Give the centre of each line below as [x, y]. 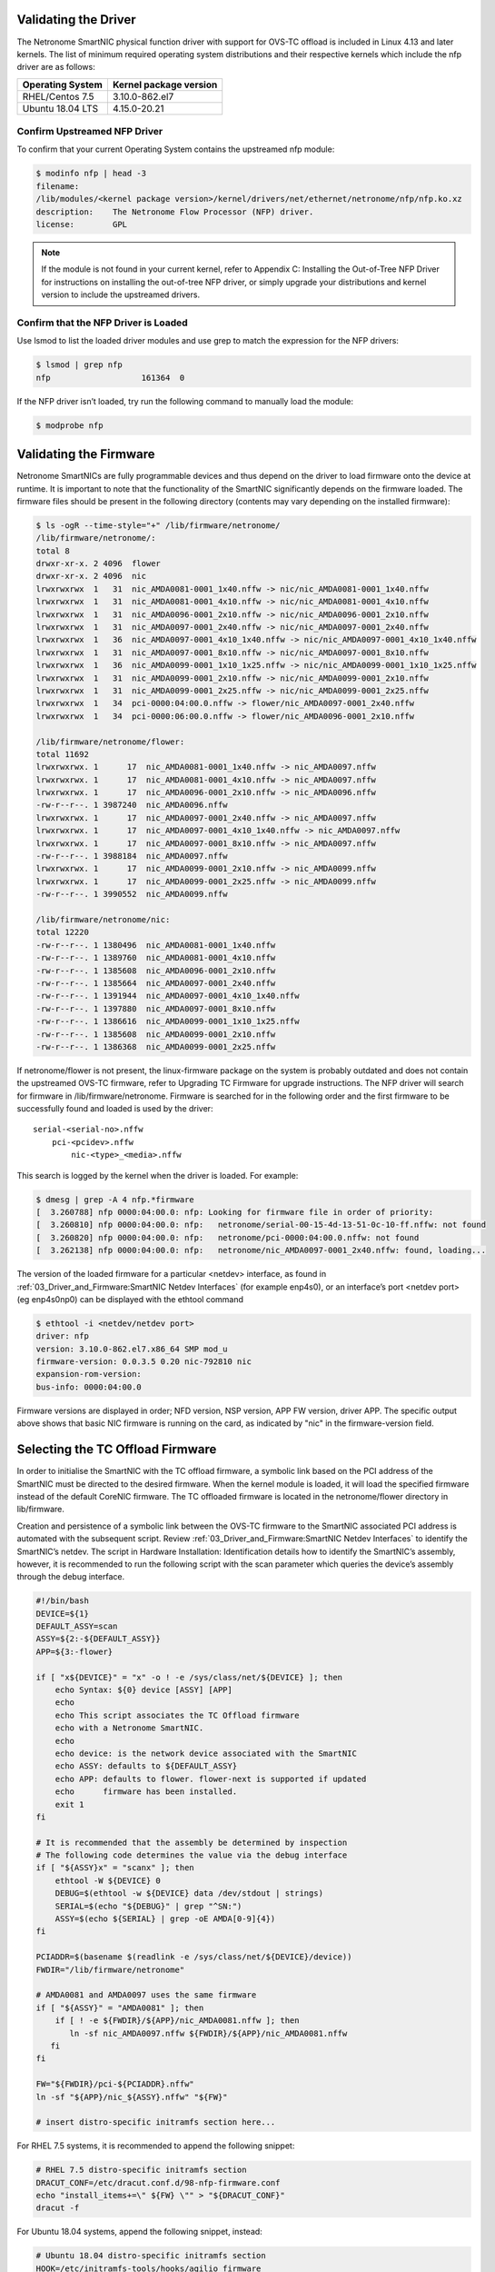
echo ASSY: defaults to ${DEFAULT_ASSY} [146, 1766]
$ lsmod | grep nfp [79, 365]
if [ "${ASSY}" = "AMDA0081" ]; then [120, 2008]
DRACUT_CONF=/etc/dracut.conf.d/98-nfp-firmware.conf [158, 2182]
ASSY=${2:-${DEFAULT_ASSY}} [98, 1639]
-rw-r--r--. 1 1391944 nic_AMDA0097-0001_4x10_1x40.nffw [168, 996]
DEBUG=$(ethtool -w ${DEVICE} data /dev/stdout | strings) [189, 1893]
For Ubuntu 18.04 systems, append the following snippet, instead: [139, 2232]
